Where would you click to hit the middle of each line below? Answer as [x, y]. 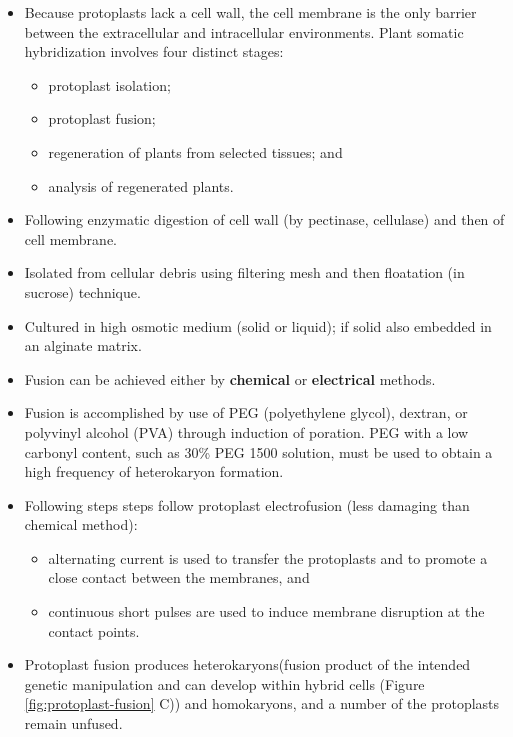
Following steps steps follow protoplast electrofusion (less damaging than [247, 504]
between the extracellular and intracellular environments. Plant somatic [244, 31]
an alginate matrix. [83, 345]
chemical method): [81, 524]
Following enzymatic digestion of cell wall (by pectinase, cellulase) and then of [264, 219]
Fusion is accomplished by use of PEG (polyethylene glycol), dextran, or [246, 412]
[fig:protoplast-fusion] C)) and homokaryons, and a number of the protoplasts [262, 703]
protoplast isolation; [109, 84]
